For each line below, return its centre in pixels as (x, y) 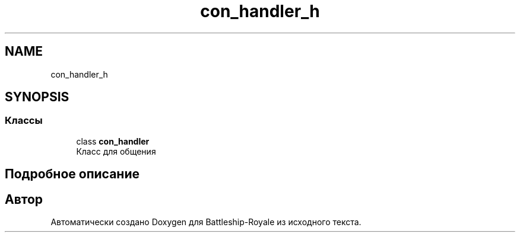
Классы (24, 121)
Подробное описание (72, 174)
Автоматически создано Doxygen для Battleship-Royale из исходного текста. (206, 222)
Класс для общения (116, 151)
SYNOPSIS (37, 97)
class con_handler (113, 141)
